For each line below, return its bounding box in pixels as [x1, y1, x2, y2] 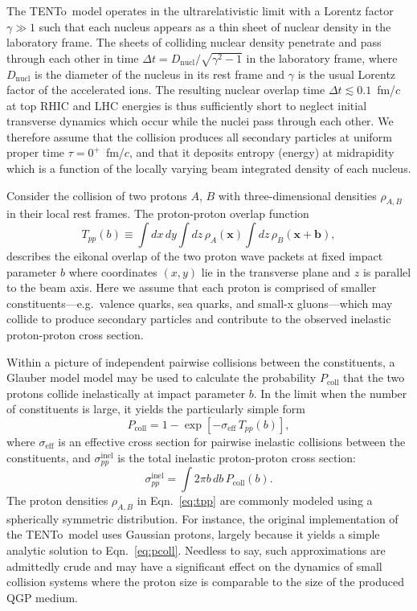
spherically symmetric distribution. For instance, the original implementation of [6, 510, 399, 527]
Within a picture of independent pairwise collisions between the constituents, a [6, 353, 395, 370]
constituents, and [6, 449, 91, 465]
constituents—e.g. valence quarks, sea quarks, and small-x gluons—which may [6, 294, 393, 311]
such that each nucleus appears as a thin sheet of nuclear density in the [39, 18, 391, 35]
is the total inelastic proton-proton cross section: [117, 449, 357, 465]
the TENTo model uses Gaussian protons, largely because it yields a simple [6, 526, 380, 543]
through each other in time [6, 49, 139, 66]
